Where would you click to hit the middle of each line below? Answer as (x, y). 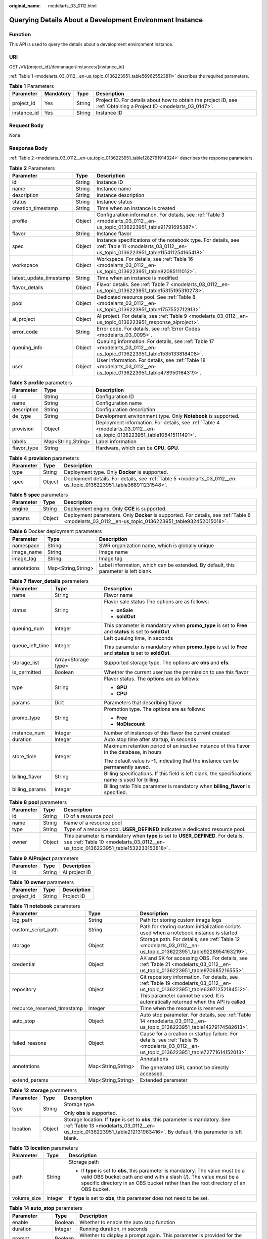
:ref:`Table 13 (79, 1126)
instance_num (28, 732)
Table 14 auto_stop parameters (46, 1208)
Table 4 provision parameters (44, 458)
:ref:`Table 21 (155, 964)
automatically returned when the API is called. (194, 1002)
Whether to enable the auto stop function (127, 1222)
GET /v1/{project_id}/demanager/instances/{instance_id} (67, 67)
